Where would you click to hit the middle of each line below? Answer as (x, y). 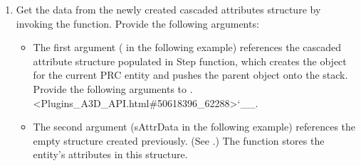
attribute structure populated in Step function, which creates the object (190, 61)
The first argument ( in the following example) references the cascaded (187, 47)
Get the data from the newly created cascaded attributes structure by (168, 9)
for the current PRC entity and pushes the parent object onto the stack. (190, 75)
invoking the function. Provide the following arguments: (137, 23)
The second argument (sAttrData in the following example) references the (194, 127)
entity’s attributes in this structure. (110, 154)
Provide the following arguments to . (113, 88)
